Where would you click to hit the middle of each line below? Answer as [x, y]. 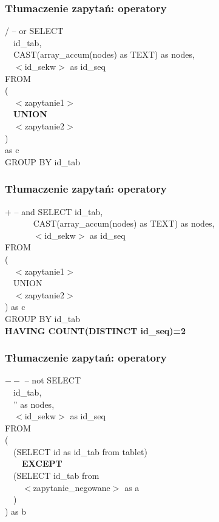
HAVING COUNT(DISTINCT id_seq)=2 [96, 330]
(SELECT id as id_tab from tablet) [80, 451]
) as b [16, 511]
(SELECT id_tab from [56, 476]
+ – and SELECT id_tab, [54, 211]
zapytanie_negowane [72, 487]
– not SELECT [53, 380]
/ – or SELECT [34, 31]
